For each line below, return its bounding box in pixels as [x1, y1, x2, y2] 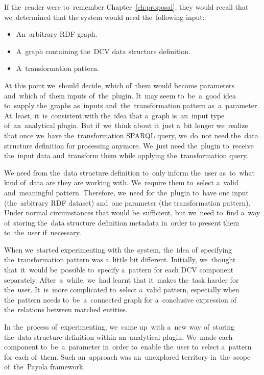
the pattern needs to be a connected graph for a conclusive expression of [4, 294, 236, 305]
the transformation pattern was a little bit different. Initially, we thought [4, 254, 236, 265]
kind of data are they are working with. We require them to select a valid [4, 177, 238, 188]
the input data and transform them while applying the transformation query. [4, 150, 249, 161]
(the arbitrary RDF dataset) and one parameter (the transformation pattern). [4, 197, 251, 208]
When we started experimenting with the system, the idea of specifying [4, 244, 232, 255]
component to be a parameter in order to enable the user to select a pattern [4, 341, 252, 352]
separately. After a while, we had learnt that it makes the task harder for [4, 274, 239, 285]
